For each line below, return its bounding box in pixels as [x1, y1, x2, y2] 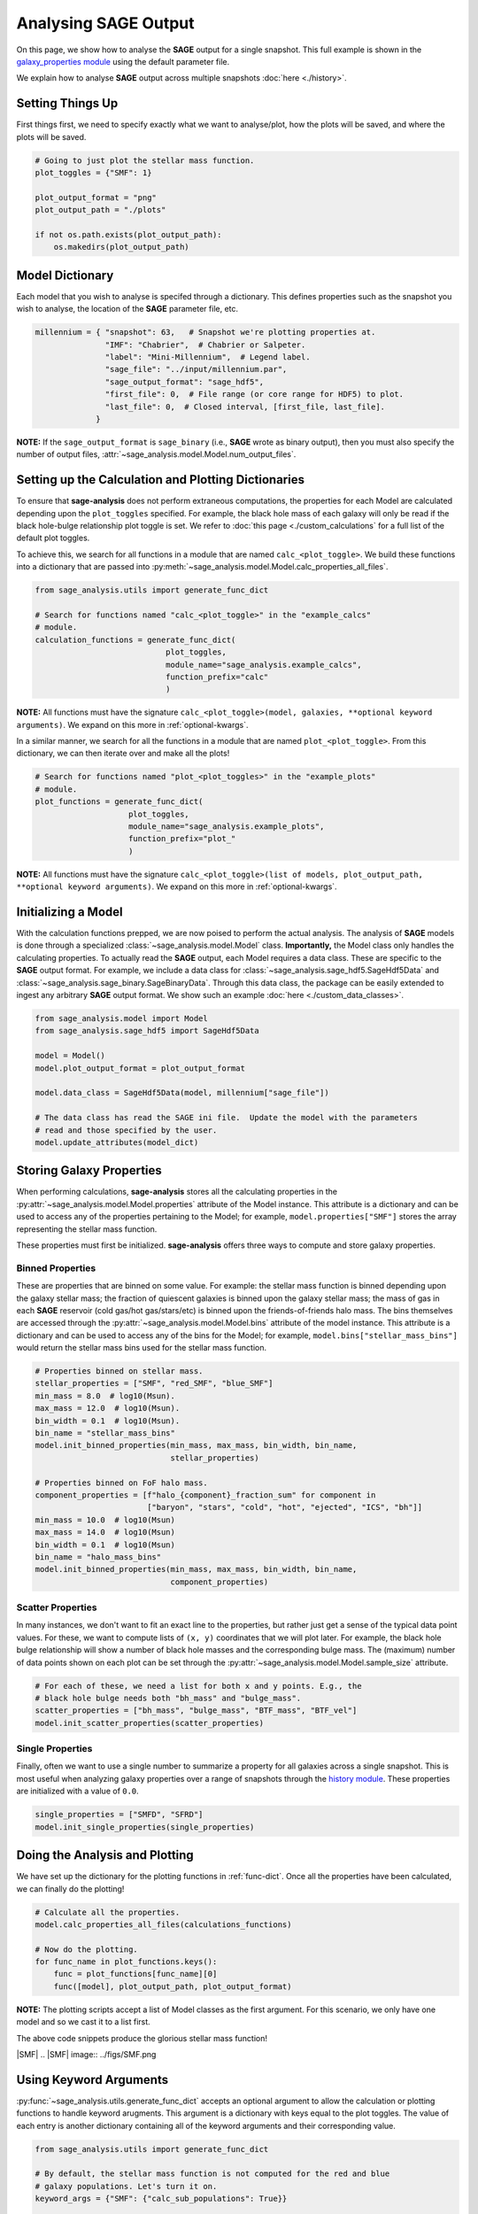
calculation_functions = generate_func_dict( [35, 634, 236, 645]
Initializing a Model [16, 904, 123, 919]
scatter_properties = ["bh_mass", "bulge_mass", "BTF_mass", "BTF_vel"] [35, 1706, 358, 1715]
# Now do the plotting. [35, 1944, 139, 1955]
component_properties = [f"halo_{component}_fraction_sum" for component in [35, 1490, 376, 1500]
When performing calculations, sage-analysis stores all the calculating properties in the [16, 1187, 338, 1197]
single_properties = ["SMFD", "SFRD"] [35, 1809, 204, 1820]
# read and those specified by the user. [35, 1125, 218, 1135]
